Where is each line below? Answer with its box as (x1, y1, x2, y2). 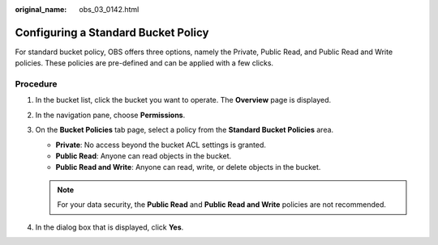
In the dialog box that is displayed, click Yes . (35, 222, 184, 232)
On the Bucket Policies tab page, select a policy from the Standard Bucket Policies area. (35, 125, 334, 135)
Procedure (15, 78, 58, 90)
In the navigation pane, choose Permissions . (35, 110, 186, 120)
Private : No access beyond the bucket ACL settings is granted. (55, 140, 267, 150)
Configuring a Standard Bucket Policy (15, 25, 209, 40)
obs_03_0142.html (79, 5, 140, 14)
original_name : (15, 5, 67, 14)
